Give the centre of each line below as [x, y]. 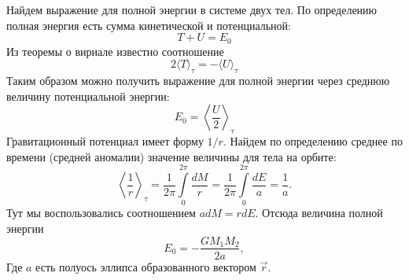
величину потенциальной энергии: [88, 96]
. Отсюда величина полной [319, 213]
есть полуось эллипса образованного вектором [146, 266]
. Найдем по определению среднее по [313, 141]
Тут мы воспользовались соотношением [101, 213]
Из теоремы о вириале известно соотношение [115, 51]
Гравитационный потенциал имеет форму [105, 141]
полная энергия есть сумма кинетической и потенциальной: [149, 25]
